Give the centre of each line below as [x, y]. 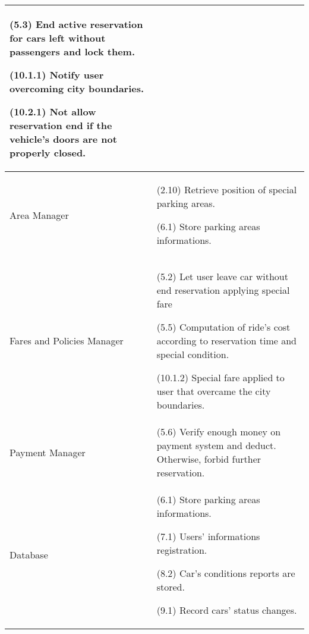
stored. [171, 587]
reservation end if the [61, 125]
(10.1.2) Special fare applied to [220, 377]
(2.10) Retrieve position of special [227, 189]
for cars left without [58, 38]
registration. [182, 550]
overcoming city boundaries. [77, 88]
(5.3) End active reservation [76, 24]
